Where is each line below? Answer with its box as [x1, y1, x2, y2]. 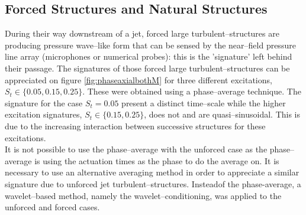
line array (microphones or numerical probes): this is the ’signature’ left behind [5, 50, 292, 63]
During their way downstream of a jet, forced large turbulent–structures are [5, 27, 279, 40]
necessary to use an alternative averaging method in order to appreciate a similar [5, 166, 299, 178]
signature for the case [5, 96, 83, 109]
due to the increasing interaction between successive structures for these [5, 119, 266, 132]
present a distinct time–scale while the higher [121, 96, 286, 109]
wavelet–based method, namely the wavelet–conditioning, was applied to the [5, 189, 282, 201]
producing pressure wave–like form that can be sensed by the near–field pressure [5, 38, 296, 51]
